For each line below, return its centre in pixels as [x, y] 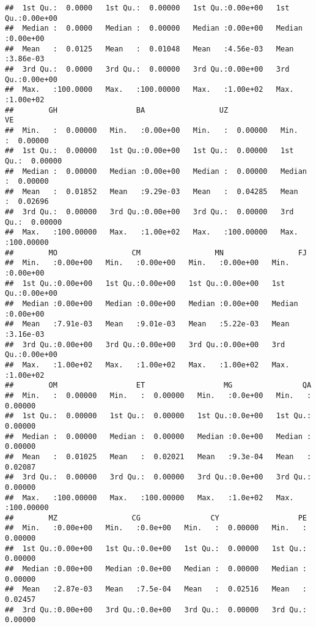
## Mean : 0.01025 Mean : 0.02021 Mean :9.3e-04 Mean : [158, 456]
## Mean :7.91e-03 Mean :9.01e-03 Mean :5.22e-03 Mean [147, 324]
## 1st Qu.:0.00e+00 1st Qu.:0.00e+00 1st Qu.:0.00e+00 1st [145, 283]
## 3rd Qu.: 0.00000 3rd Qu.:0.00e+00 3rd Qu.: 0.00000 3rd [149, 212]
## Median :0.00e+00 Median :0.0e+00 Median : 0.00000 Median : [156, 569]
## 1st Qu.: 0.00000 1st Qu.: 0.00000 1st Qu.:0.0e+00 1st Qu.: [158, 416]
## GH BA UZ [117, 110]
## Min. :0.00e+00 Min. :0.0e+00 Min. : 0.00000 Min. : [156, 528]
